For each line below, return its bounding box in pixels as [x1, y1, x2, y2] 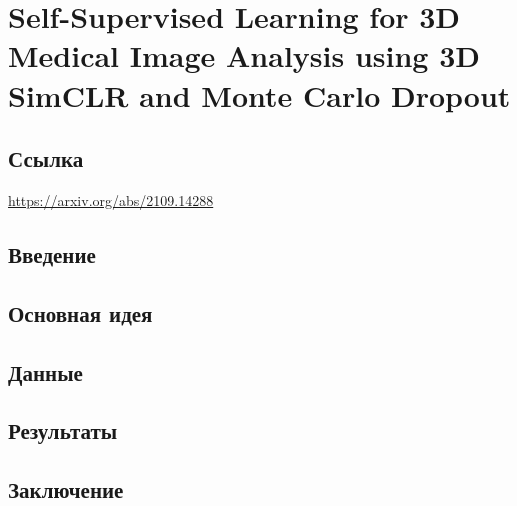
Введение [8, 238, 96, 269]
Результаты [8, 415, 118, 446]
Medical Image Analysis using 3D [8, 35, 480, 76]
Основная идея [8, 297, 153, 328]
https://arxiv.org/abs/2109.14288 [8, 189, 214, 210]
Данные [8, 356, 83, 387]
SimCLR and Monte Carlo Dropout [8, 74, 511, 115]
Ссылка [8, 143, 84, 174]
